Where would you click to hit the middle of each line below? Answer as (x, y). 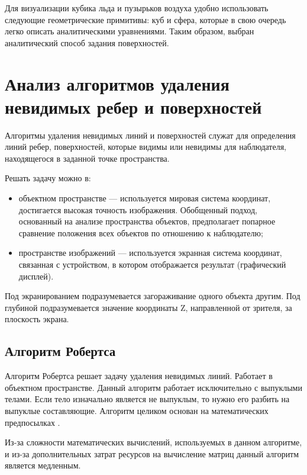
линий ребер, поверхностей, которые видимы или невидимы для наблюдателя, (146, 147)
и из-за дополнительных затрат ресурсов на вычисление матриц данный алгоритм (152, 453)
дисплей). (36, 276)
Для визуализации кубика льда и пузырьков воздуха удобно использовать (137, 8)
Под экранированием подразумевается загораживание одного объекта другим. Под (153, 296)
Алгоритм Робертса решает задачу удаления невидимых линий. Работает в (139, 376)
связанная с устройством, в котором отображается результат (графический (152, 264)
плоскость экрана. (37, 319)
